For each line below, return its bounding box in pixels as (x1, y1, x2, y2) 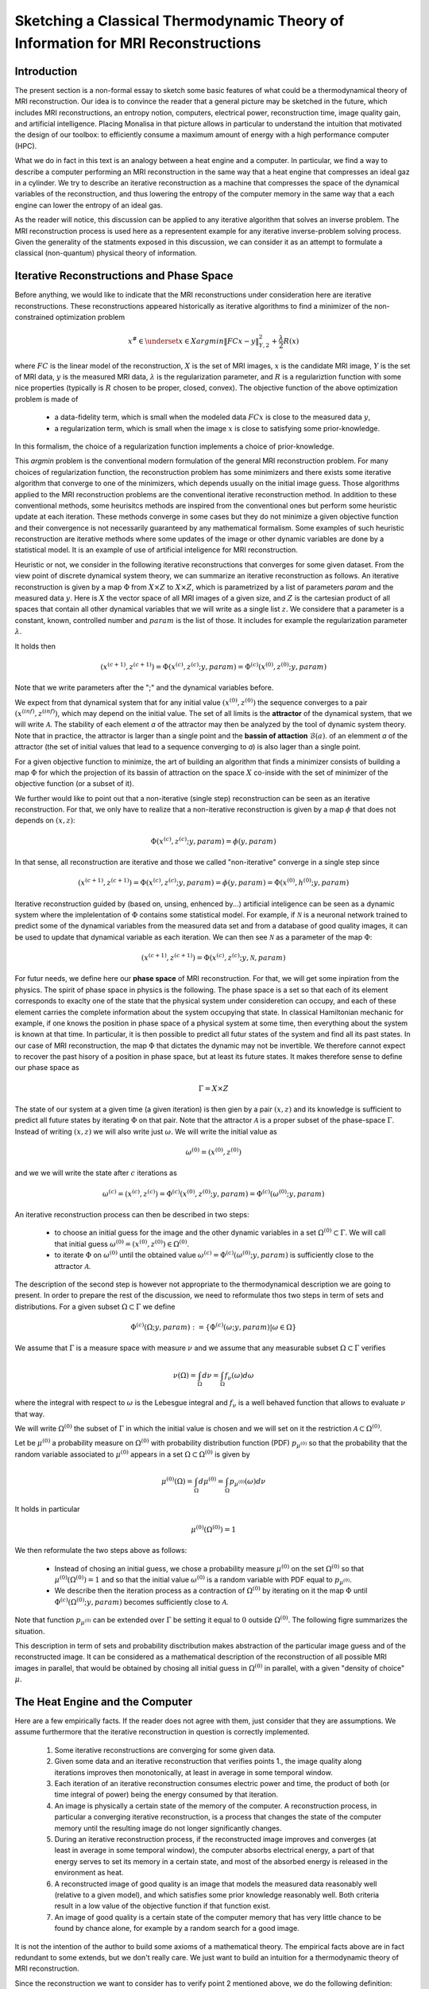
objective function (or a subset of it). (14, 779, 134, 788)
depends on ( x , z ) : (14, 815, 75, 825)
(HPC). (14, 141, 37, 150)
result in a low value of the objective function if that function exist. (54, 1901, 271, 1911)
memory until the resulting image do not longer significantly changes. (54, 1823, 282, 1833)
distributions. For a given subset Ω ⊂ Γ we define (14, 1302, 176, 1311)
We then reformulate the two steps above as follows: (14, 1546, 187, 1555)
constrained (14, 313, 55, 322)
